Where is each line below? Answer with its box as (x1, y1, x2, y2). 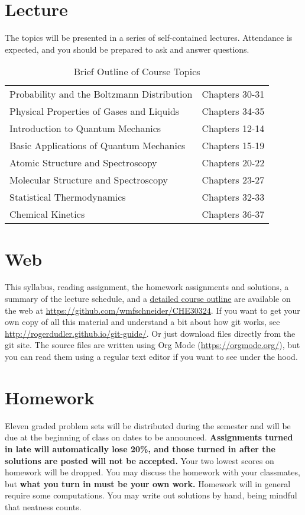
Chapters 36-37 (202, 207, 265, 221)
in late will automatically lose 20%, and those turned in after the (5, 442, 275, 455)
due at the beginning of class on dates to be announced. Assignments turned (5, 431, 293, 443)
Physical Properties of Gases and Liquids (9, 104, 180, 118)
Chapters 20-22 (202, 156, 265, 170)
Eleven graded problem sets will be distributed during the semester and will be (5, 419, 291, 432)
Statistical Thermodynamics (9, 190, 126, 204)
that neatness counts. (5, 500, 82, 513)
